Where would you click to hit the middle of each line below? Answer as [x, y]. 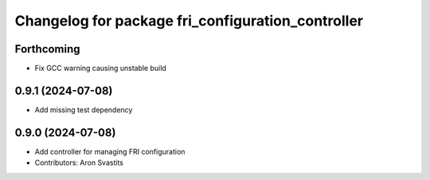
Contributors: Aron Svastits [79, 162]
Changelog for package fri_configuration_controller [189, 21]
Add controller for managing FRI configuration [110, 151]
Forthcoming [47, 49]
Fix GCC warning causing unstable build [100, 68]
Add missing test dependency [84, 110]
